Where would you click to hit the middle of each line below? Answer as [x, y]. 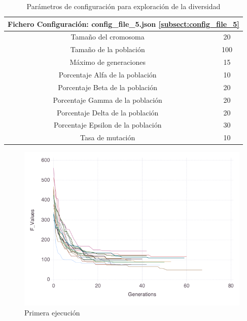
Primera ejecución [52, 312]
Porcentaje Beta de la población [108, 87]
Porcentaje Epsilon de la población [108, 125]
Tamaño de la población [108, 49]
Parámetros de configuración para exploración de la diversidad [123, 6]
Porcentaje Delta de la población [108, 112]
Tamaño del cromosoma [108, 37]
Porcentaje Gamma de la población [108, 99]
